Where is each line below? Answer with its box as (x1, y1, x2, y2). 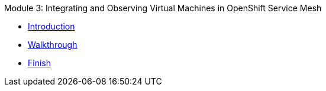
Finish (28, 58, 51, 68)
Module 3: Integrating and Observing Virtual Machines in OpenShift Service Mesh (4, 3, 322, 13)
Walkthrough (28, 40, 78, 50)
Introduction (28, 21, 75, 31)
